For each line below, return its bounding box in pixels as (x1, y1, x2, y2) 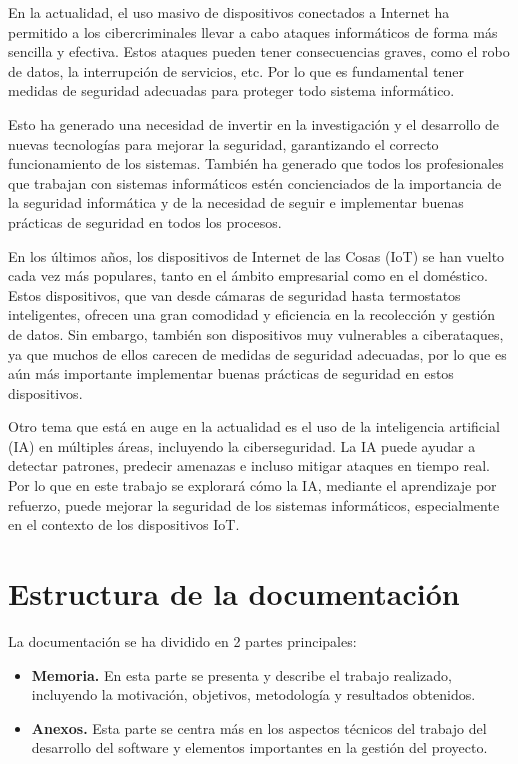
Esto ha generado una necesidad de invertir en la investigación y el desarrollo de (8, 113, 500, 134)
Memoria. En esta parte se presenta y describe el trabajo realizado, (31, 664, 452, 685)
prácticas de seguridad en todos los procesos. (8, 211, 282, 232)
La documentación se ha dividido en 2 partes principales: (8, 630, 357, 651)
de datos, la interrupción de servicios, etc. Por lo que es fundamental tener (8, 60, 465, 81)
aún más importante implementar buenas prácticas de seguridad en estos (8, 363, 454, 384)
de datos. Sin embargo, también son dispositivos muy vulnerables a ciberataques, (8, 323, 504, 344)
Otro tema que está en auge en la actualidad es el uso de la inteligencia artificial (8, 416, 500, 437)
